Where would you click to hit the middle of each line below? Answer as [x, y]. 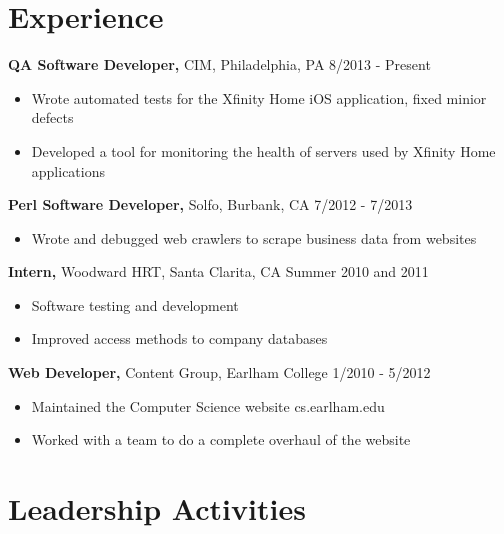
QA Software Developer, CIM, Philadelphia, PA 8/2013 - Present [219, 64]
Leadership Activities [157, 508]
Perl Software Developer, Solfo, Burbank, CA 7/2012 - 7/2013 [210, 204]
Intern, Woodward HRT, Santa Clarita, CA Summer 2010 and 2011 [218, 271]
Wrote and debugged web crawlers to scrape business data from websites [254, 237]
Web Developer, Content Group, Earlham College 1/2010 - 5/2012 [219, 372]
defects [52, 117]
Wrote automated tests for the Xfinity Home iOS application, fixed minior [259, 97]
